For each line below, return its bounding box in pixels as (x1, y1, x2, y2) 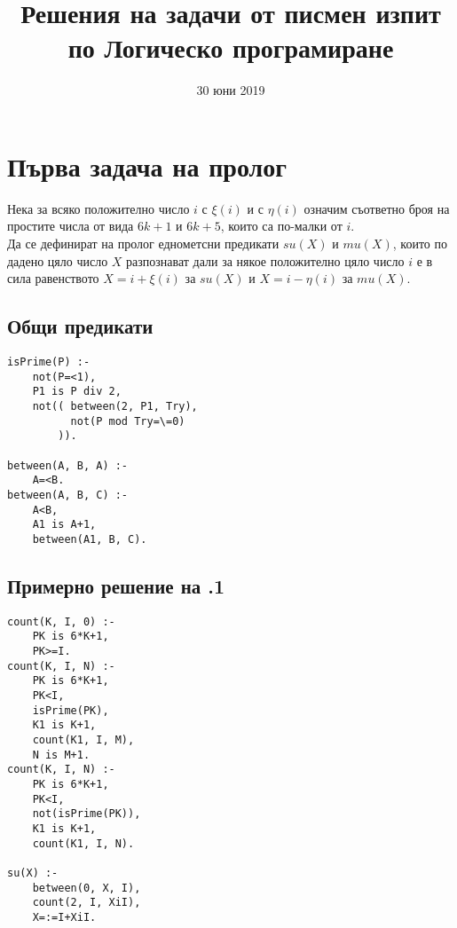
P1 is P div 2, (32, 385, 122, 398)
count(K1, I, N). (32, 837, 135, 850)
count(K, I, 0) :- (7, 615, 115, 628)
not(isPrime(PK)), (32, 807, 141, 821)
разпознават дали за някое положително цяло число (126, 251, 405, 270)
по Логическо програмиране (67, 29, 394, 66)
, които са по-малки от (220, 216, 343, 235)
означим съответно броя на (303, 199, 450, 217)
